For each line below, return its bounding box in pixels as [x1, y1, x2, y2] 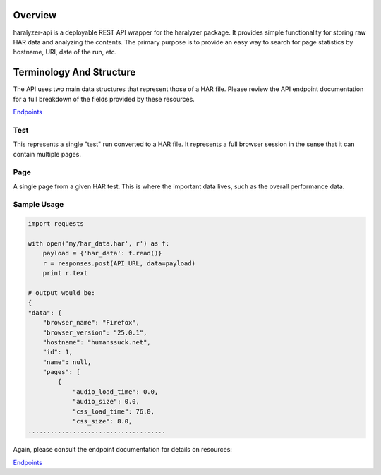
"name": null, [42, 358, 92, 366]
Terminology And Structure [13, 66, 136, 78]
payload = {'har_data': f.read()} [42, 249, 162, 258]
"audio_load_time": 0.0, [72, 387, 159, 395]
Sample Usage [13, 200, 64, 210]
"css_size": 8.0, [72, 417, 133, 426]
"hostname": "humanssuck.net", [42, 338, 151, 346]
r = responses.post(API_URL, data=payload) [42, 259, 195, 267]
